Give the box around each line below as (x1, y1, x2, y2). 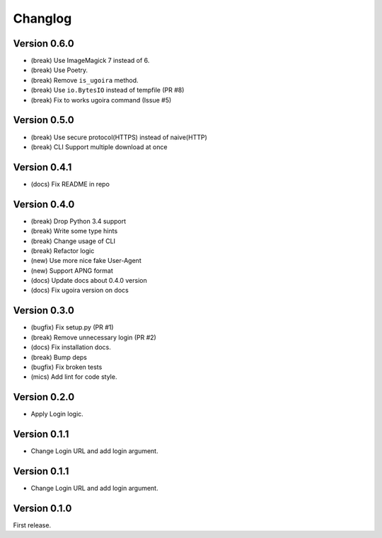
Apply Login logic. (30, 410, 84, 419)
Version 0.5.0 (13, 114, 74, 127)
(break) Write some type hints (30, 227, 118, 235)
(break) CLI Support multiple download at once (30, 142, 168, 151)
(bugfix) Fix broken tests (30, 363, 103, 371)
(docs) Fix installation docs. (30, 343, 111, 351)
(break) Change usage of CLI (30, 237, 116, 245)
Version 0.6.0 (13, 37, 74, 49)
